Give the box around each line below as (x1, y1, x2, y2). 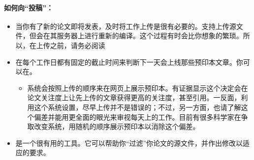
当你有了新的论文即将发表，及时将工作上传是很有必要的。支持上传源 (15, 21, 236, 31)
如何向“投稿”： (4, 2, 53, 12)
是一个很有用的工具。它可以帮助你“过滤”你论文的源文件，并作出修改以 (15, 137, 243, 148)
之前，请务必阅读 (50, 40, 105, 50)
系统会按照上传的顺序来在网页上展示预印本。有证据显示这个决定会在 (27, 82, 248, 93)
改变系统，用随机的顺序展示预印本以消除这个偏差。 (34, 121, 200, 132)
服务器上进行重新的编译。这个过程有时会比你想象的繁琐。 (57, 30, 243, 41)
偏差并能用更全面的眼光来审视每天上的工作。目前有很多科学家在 (34, 111, 241, 122)
